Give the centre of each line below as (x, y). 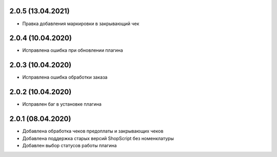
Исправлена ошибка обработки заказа (65, 77)
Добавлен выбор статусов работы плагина (70, 145)
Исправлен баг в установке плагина (62, 104)
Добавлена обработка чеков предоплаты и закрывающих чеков (93, 131)
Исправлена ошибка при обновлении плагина (73, 50)
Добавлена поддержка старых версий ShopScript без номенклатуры (98, 138)
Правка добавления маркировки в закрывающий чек (81, 24)
